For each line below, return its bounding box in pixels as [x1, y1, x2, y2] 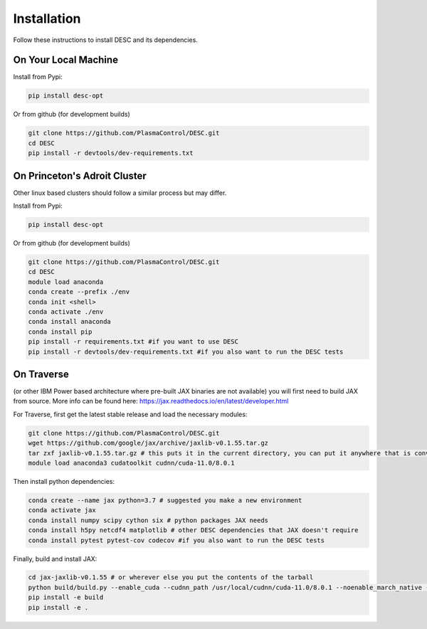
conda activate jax [28, 506, 96, 514]
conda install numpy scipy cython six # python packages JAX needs [28, 516, 269, 524]
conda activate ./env [28, 307, 104, 316]
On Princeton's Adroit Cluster [13, 169, 147, 181]
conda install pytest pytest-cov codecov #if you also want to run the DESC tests [28, 536, 325, 544]
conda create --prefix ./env [28, 288, 130, 296]
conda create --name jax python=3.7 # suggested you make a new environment [28, 496, 302, 504]
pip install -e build [28, 593, 104, 601]
